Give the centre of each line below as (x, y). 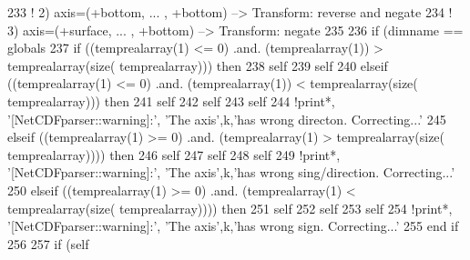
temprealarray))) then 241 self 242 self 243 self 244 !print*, (171, 100)
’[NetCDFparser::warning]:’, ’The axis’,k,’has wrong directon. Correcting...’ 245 (227, 119)
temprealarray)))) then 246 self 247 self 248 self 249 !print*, (174, 154)
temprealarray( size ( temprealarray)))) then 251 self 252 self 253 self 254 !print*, (230, 208)
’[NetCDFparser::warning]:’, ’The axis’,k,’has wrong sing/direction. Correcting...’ (231, 172)
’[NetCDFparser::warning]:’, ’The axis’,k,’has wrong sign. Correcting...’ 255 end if (233, 226)
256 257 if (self (48, 243)
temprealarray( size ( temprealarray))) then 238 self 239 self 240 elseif (198, 65)
